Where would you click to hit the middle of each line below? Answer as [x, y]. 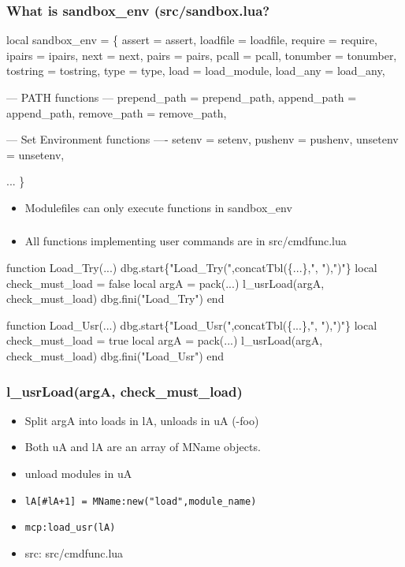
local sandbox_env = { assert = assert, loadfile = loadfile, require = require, [192, 40]
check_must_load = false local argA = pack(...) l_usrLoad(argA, [165, 283]
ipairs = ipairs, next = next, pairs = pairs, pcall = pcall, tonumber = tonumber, [202, 55]
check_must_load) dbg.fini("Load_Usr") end [115, 356]
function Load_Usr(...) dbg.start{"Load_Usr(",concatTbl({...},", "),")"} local [192, 325]
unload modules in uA [78, 474]
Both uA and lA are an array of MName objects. [143, 447]
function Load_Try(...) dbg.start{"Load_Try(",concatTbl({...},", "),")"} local [192, 268]
